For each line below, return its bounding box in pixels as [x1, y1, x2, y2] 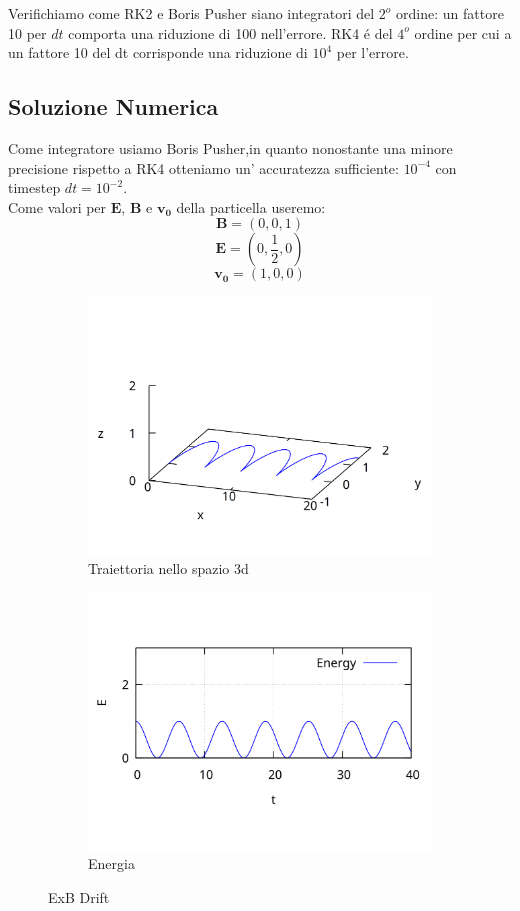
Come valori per [8, 196, 107, 217]
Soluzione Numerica [8, 91, 219, 122]
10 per [8, 22, 47, 43]
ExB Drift [48, 887, 110, 908]
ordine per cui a [414, 22, 512, 43]
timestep [8, 177, 61, 198]
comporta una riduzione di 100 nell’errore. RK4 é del [68, 22, 393, 43]
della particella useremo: [176, 196, 326, 217]
